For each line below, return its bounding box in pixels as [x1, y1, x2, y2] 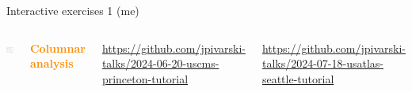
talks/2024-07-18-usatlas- [261, 55, 383, 72]
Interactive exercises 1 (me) [6, 2, 139, 18]
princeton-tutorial [101, 70, 189, 86]
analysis [29, 55, 74, 72]
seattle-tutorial [261, 70, 334, 86]
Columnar [29, 39, 86, 56]
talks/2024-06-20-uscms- [101, 55, 219, 72]
